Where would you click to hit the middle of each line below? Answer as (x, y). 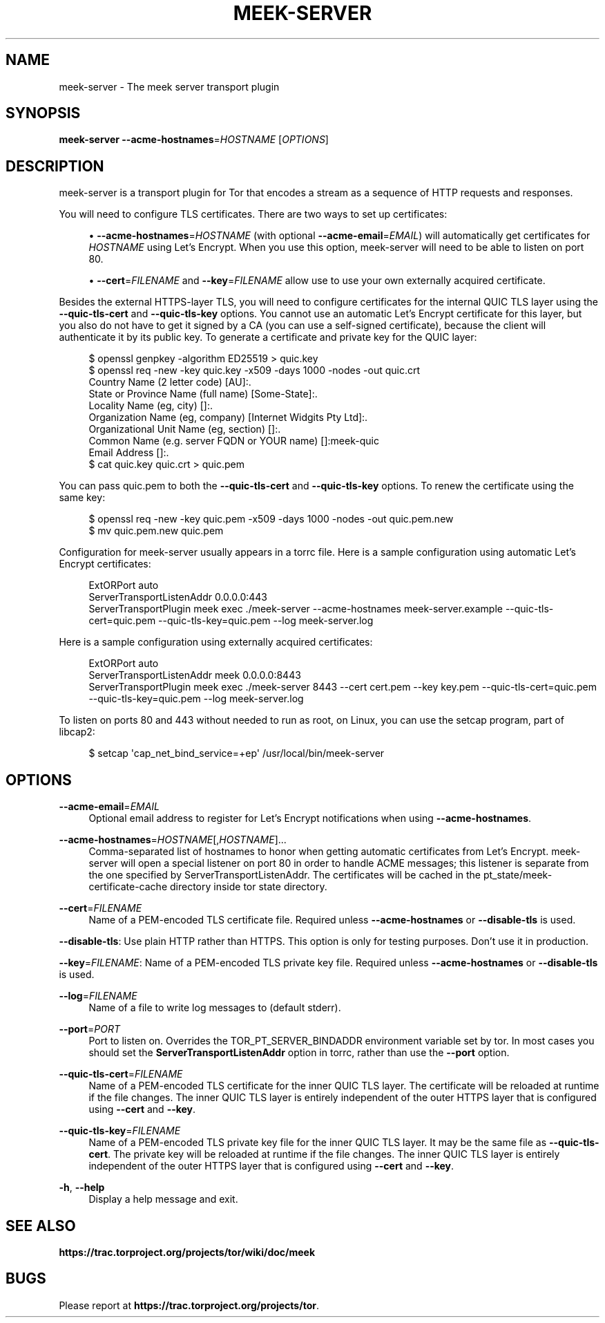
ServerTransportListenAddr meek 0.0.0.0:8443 (195, 675)
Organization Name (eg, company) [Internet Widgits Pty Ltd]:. (228, 417)
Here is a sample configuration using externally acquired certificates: (216, 642)
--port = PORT (89, 1029)
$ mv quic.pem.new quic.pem (156, 531)
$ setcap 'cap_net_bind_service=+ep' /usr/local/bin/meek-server (237, 753)
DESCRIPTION (55, 166)
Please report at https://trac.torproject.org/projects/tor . (189, 1305)
